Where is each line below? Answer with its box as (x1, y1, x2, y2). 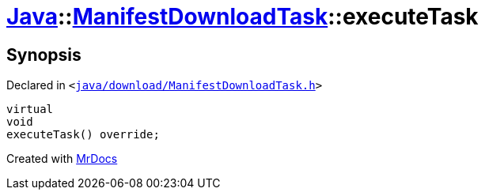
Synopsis (6, 44, 81, 65)
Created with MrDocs (6, 152, 118, 166)
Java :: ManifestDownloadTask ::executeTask (6, 3, 479, 30)
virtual (6, 103, 54, 116)
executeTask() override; (6, 128, 160, 141)
